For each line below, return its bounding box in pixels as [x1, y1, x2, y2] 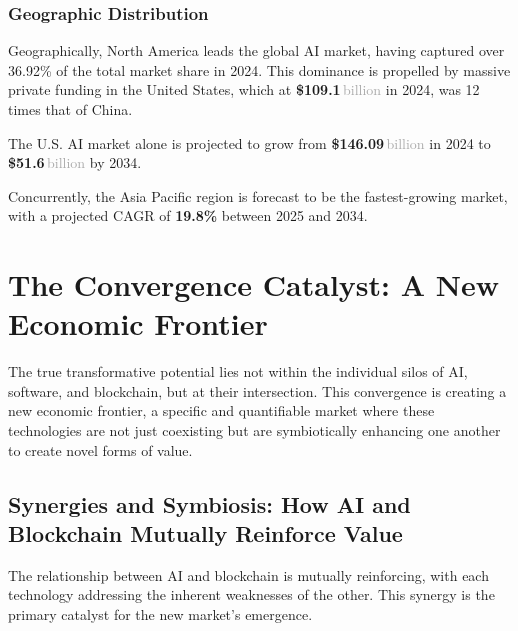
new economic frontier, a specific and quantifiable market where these [8, 400, 435, 421]
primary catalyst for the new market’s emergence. [8, 604, 313, 625]
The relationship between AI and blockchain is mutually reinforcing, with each [8, 564, 489, 585]
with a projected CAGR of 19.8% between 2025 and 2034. [8, 205, 368, 226]
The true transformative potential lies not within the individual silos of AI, [8, 361, 468, 382]
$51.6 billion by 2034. [8, 152, 142, 173]
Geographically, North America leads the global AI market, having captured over [8, 40, 505, 61]
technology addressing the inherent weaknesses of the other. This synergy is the [8, 584, 495, 605]
